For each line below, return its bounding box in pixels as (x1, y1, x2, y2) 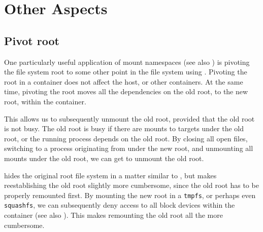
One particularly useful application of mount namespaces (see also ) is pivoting (4, 56, 250, 67)
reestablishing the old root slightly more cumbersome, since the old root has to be (4, 180, 259, 190)
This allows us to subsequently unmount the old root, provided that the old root (4, 113, 255, 124)
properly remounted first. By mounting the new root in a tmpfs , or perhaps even (4, 189, 256, 200)
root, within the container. (4, 96, 86, 106)
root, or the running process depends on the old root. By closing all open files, (4, 133, 248, 143)
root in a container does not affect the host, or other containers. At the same (4, 76, 243, 87)
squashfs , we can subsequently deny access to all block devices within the (4, 200, 235, 210)
